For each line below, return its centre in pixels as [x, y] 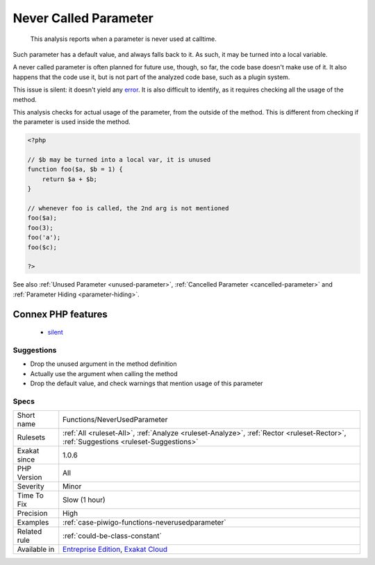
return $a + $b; [69, 179]
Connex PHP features [60, 314]
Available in [36, 550]
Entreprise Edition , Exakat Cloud [115, 550]
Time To [31, 496]
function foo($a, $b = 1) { [75, 169]
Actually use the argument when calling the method [104, 373]
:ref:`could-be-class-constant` [112, 536]
